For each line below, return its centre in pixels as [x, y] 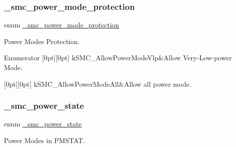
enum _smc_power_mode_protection [62, 25]
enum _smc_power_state [43, 124]
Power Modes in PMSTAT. [45, 140]
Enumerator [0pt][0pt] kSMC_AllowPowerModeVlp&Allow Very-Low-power [118, 58]
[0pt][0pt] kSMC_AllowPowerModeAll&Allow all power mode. [98, 84]
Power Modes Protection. [42, 41]
